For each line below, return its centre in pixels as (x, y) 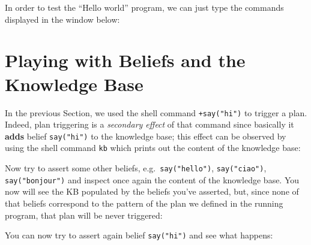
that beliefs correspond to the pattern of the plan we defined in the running (144, 203)
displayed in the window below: (62, 19)
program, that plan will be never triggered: (84, 215)
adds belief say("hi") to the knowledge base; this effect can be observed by (146, 136)
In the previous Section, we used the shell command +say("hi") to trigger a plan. (156, 112)
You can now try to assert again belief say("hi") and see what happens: (139, 235)
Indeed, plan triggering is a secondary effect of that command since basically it (149, 124)
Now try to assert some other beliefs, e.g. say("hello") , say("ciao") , (136, 168)
